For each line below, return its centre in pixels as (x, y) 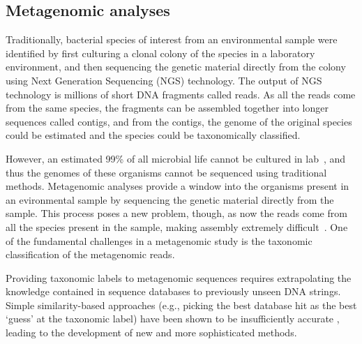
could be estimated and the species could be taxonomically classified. (153, 135)
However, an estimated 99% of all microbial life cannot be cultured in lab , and (176, 158)
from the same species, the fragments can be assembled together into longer (167, 108)
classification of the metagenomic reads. (90, 254)
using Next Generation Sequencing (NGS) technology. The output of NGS (164, 80)
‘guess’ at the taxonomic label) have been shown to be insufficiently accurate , (173, 319)
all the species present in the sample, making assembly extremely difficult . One (177, 226)
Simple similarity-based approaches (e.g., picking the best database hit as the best (181, 305)
